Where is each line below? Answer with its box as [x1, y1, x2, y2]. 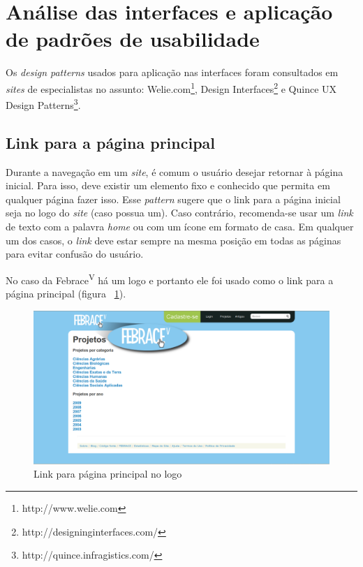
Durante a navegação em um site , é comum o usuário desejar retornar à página [6, 164, 343, 179]
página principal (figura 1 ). [6, 286, 126, 301]
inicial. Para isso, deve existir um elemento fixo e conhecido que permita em [6, 178, 330, 193]
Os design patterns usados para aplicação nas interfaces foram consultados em [6, 65, 339, 80]
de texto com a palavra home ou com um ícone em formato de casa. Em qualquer [6, 219, 354, 233]
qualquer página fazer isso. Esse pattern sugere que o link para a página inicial [6, 191, 341, 206]
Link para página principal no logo [34, 466, 182, 481]
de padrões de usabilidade [6, 24, 260, 53]
